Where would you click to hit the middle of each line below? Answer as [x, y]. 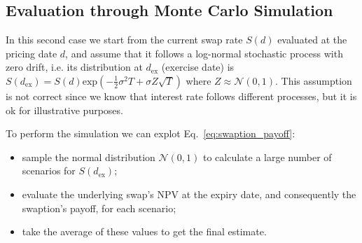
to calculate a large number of [267, 157]
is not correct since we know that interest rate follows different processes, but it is [181, 96]
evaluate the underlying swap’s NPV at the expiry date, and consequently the [189, 194]
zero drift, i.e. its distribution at [74, 67]
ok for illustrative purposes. [64, 110]
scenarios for [49, 171]
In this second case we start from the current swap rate [124, 40]
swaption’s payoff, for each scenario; [99, 208]
